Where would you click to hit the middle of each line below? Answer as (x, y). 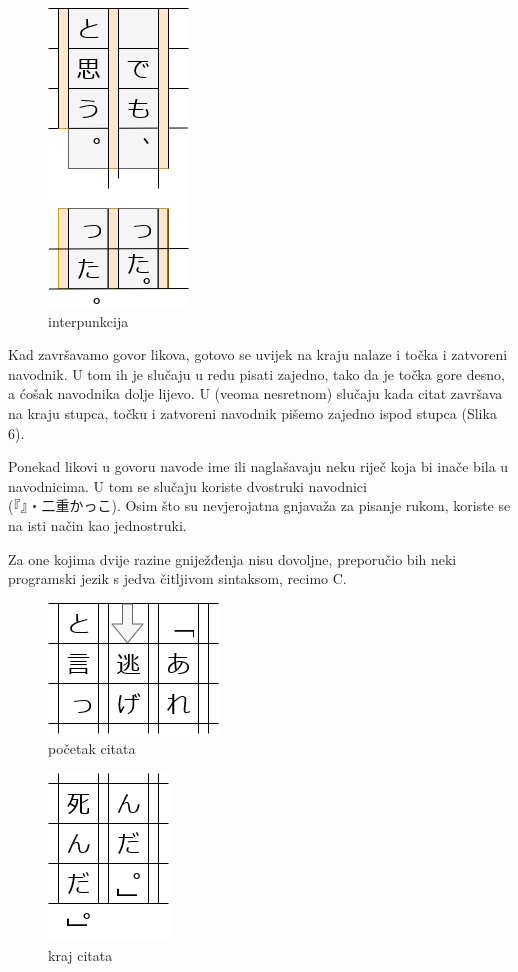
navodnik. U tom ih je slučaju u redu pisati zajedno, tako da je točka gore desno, (256, 373)
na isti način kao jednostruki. (97, 524)
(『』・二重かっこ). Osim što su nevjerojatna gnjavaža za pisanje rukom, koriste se (259, 505)
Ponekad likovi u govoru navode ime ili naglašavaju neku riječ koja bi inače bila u (258, 466)
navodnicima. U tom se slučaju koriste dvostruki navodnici (187, 485)
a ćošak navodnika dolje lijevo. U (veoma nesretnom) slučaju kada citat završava (255, 393)
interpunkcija (88, 320)
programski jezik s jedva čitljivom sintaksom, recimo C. (177, 578)
